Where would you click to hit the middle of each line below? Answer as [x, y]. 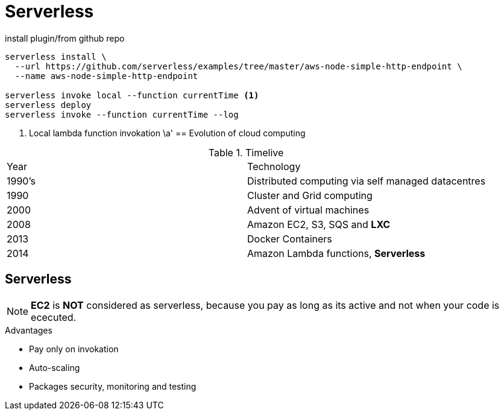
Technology [274, 166]
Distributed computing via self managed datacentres [367, 181]
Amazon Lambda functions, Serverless [336, 253]
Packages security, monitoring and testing [113, 386]
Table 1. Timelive [246, 152]
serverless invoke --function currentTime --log [122, 114]
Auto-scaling [55, 367]
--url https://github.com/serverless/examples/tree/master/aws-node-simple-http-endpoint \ [238, 66]
